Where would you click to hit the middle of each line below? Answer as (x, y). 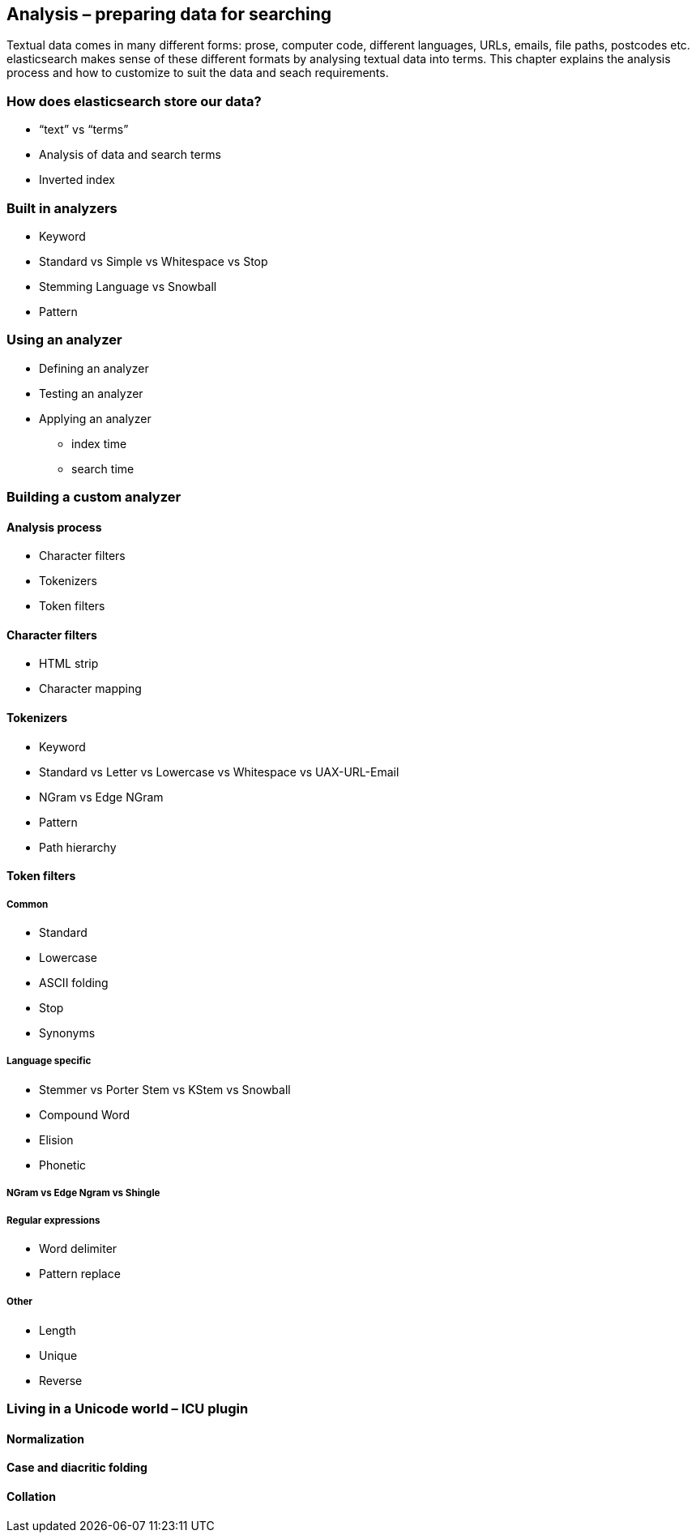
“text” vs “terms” (84, 130)
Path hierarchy (78, 847)
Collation (31, 1497)
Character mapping (90, 689)
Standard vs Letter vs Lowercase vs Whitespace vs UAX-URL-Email (219, 772)
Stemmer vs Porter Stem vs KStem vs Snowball (165, 1089)
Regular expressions (53, 1220)
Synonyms (67, 1033)
